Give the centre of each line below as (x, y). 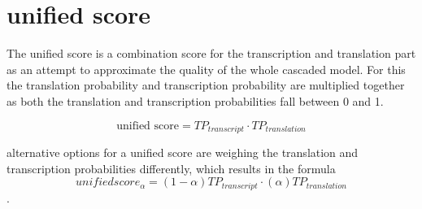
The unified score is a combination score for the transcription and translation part (211, 53)
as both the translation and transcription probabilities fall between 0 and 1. (195, 100)
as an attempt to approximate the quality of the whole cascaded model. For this (206, 69)
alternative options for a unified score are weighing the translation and (183, 152)
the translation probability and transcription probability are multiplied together (206, 85)
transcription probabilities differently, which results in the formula (171, 168)
